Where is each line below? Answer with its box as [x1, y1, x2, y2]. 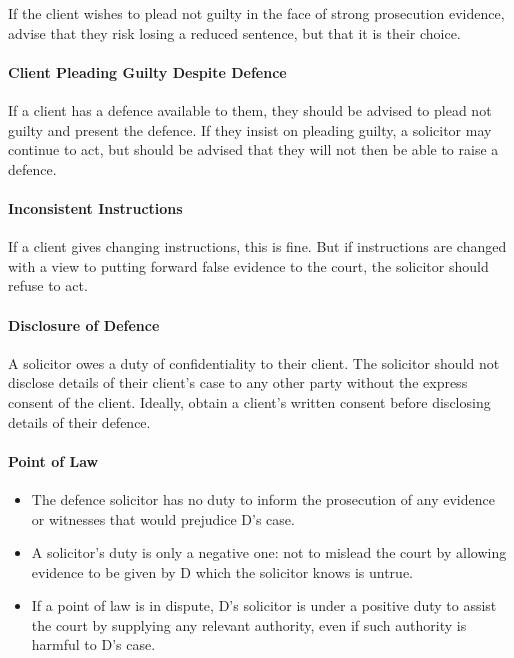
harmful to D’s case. [31, 634, 156, 655]
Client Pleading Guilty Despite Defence [8, 61, 287, 82]
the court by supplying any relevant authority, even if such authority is [31, 614, 467, 635]
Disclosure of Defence [8, 314, 160, 335]
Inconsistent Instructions [8, 197, 183, 218]
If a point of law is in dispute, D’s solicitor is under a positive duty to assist [31, 595, 497, 616]
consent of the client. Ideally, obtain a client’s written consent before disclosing [8, 391, 491, 412]
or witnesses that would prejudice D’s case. [31, 508, 295, 529]
